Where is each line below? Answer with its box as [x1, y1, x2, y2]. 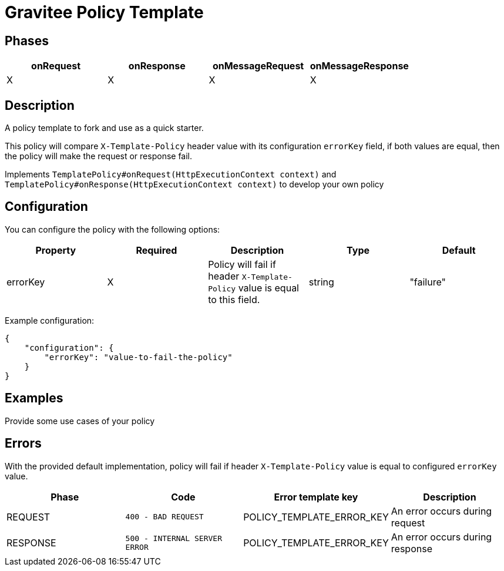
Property [35, 244, 76, 256]
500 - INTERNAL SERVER [125, 533, 222, 543]
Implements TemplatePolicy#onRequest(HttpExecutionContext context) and [5, 169, 337, 180]
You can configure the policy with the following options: [5, 224, 220, 234]
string [308, 276, 334, 288]
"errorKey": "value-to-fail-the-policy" [44, 352, 233, 362]
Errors [5, 436, 42, 451]
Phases [5, 33, 49, 48]
